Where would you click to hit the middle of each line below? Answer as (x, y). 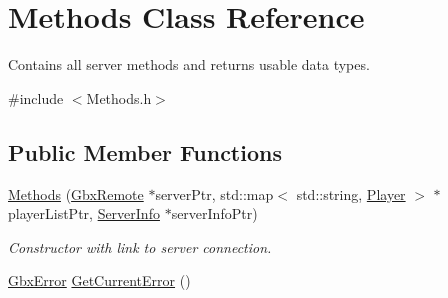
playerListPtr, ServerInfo (84, 213)
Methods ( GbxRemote (76, 193)
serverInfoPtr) (214, 213)
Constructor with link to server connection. (140, 246)
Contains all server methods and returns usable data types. (189, 64)
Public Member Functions (145, 151)
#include (36, 97)
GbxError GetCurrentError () (99, 280)
